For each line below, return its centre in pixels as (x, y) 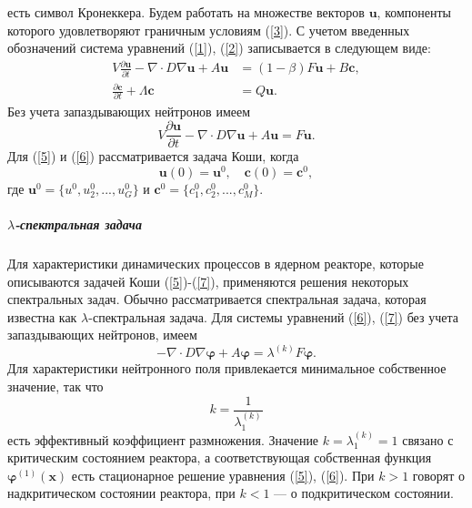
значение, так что (55, 386)
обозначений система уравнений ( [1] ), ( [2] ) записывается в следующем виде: (219, 48)
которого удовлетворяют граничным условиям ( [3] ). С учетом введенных (209, 30)
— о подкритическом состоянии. (364, 493)
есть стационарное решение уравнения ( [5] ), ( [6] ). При (223, 475)
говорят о (438, 475)
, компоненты (414, 12)
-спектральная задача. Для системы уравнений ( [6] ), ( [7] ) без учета (273, 316)
